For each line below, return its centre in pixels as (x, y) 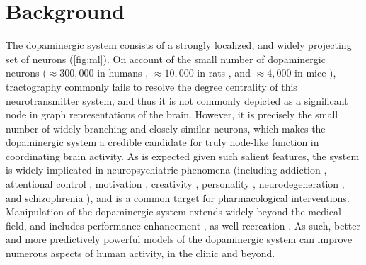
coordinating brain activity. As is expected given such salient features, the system (183, 156)
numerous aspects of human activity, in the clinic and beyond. (141, 253)
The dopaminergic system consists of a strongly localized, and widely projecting (179, 45)
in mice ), (315, 73)
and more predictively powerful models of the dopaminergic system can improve (179, 239)
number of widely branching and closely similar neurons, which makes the (166, 128)
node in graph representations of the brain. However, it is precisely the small (172, 114)
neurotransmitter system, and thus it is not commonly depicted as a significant (177, 100)
